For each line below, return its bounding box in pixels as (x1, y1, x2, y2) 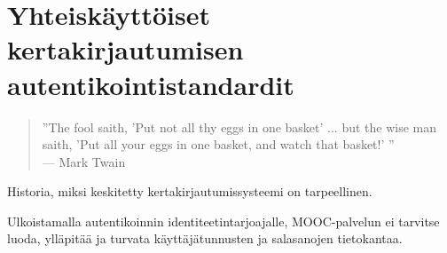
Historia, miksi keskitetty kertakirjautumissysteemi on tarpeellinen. (7, 182, 372, 201)
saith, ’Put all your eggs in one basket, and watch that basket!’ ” (42, 135, 395, 154)
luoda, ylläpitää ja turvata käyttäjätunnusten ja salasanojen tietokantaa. (7, 229, 403, 248)
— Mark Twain (42, 152, 126, 170)
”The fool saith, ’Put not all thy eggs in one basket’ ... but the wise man (42, 117, 437, 136)
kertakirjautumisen (7, 31, 244, 67)
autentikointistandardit (7, 66, 294, 102)
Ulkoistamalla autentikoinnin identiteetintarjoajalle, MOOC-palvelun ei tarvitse (7, 211, 440, 230)
